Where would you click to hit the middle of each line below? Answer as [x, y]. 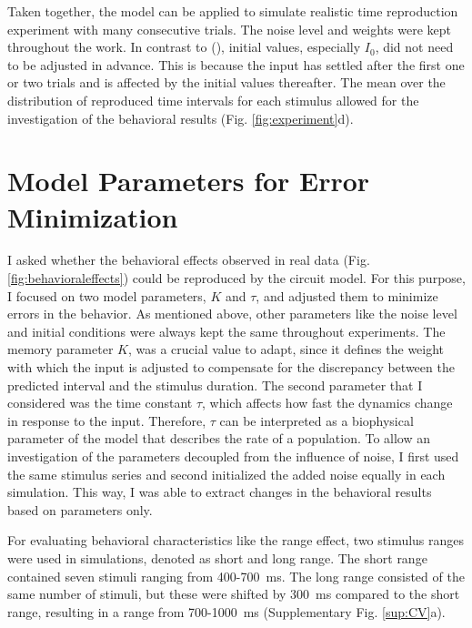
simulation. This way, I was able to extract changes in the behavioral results [220, 492]
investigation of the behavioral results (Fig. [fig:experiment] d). [181, 118]
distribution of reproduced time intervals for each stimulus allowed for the [213, 100]
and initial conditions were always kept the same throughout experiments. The [226, 331]
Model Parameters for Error [189, 181]
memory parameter [60, 349]
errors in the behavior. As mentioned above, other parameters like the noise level [232, 314]
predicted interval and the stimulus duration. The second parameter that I [215, 385]
